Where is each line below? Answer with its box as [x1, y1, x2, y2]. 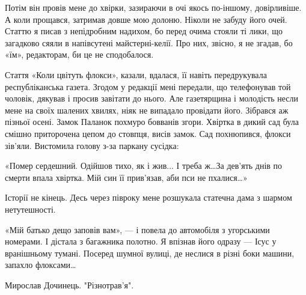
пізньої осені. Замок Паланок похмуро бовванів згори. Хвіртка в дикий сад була [5, 115, 299, 128]
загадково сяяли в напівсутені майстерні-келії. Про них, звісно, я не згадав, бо [5, 36, 293, 49]
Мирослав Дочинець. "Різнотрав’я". [5, 278, 134, 291]
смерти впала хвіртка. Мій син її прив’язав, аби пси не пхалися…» [5, 171, 248, 183]
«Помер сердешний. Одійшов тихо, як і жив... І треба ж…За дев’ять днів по [5, 159, 283, 172]
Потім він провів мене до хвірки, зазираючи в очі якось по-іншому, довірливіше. [5, 1, 302, 13]
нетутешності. [5, 202, 56, 215]
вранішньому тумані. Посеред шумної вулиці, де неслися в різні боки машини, [5, 246, 295, 259]
